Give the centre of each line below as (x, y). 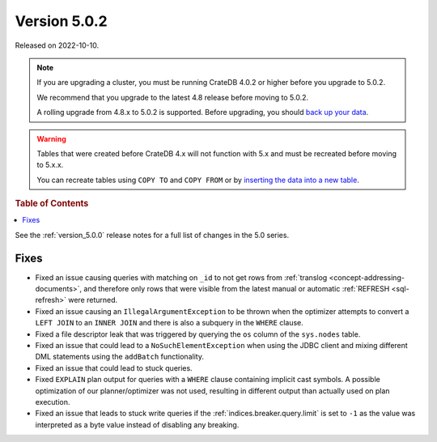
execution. (53, 402)
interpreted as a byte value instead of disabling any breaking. (137, 424)
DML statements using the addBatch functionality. (119, 357)
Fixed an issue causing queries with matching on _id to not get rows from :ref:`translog (181, 277)
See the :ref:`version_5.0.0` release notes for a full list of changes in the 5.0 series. (152, 235)
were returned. (93, 300)
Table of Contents (52, 204)
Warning (51, 138)
